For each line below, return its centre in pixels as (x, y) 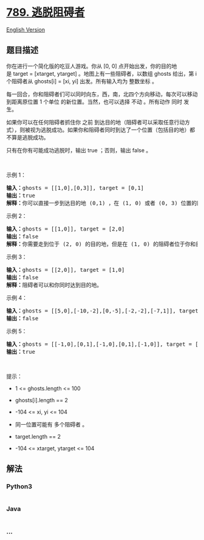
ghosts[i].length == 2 (42, 400)
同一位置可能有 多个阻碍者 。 (51, 424)
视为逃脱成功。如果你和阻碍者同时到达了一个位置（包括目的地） (110, 130)
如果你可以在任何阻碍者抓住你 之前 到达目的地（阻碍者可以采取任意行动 (96, 122)
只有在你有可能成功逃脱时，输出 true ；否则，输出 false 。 (79, 150)
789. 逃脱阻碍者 (46, 12)
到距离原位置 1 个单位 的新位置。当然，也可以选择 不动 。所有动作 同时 (94, 101)
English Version (26, 29)
